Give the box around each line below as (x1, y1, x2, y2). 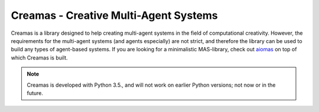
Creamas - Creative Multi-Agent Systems (11, 9, 218, 22)
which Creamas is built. (11, 54, 68, 61)
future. (27, 89, 44, 97)
